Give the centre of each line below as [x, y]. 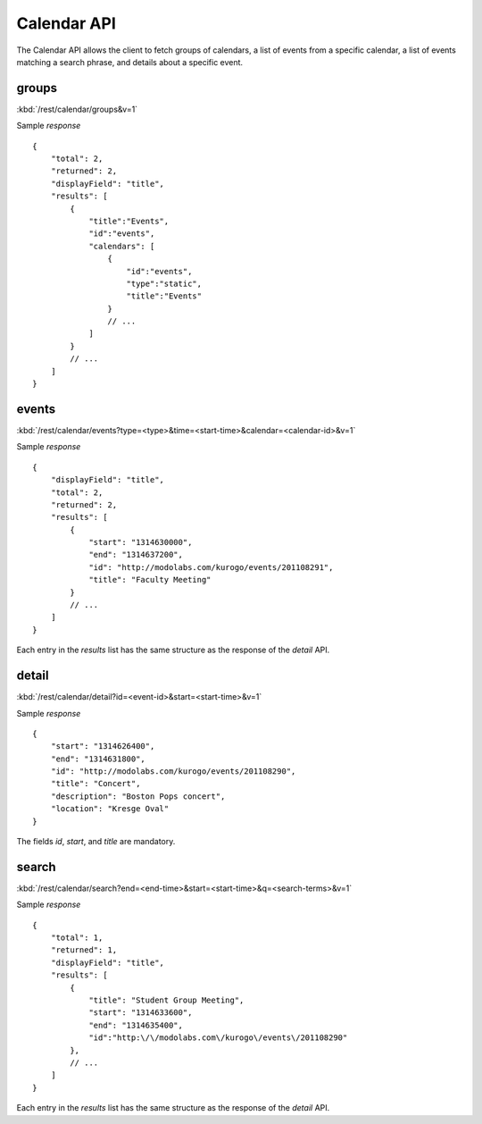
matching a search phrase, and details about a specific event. [130, 62]
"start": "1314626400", [103, 747]
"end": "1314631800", [98, 759]
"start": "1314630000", [141, 542]
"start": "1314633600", [141, 1013]
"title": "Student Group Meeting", [166, 1000]
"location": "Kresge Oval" [110, 809]
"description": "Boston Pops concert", [138, 796]
